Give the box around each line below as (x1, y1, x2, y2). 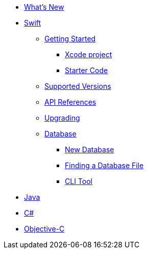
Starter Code (65, 66, 108, 75)
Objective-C (24, 224, 65, 233)
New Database (65, 145, 114, 154)
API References (44, 98, 96, 106)
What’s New (24, 3, 64, 11)
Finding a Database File (65, 161, 144, 170)
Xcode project (65, 50, 112, 59)
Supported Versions (44, 82, 111, 90)
